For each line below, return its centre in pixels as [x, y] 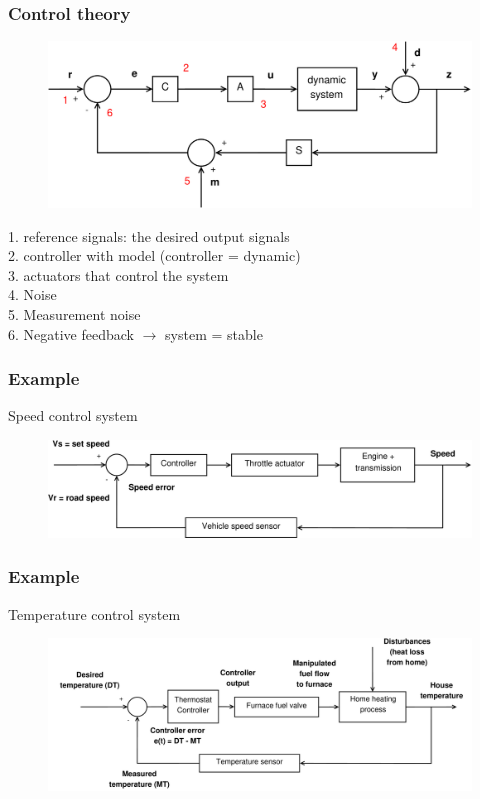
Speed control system [73, 415]
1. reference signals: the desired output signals [149, 235]
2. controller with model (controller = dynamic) [154, 255]
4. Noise [32, 294]
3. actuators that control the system [118, 274]
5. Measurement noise [74, 314]
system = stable [214, 333]
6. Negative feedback [71, 333]
